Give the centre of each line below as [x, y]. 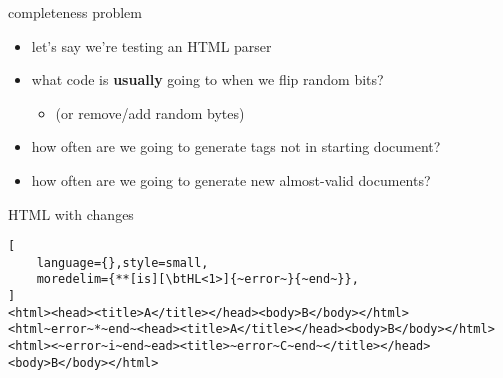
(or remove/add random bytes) [150, 112]
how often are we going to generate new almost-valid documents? [231, 179]
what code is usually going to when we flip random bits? [207, 79]
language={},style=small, [122, 262]
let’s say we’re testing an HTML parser [151, 45]
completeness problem [75, 12]
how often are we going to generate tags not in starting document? [236, 146]
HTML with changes [71, 213]
